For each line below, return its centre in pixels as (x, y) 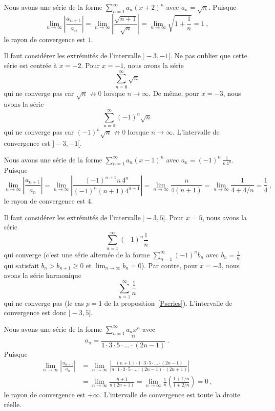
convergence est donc (35, 312)
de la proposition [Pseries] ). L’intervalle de (168, 303)
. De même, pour (174, 93)
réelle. (13, 404)
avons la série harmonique (43, 275)
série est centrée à (31, 65)
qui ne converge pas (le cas (44, 303)
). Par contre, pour (169, 265)
